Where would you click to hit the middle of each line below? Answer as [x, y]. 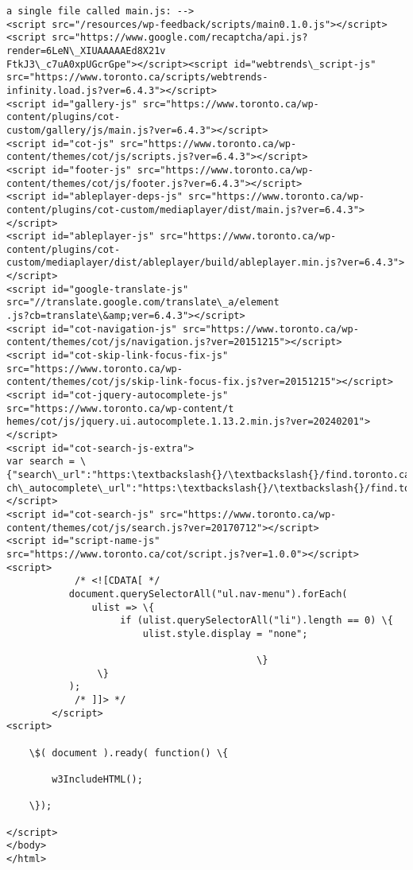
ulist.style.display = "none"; [225, 633]
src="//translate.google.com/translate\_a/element [143, 303]
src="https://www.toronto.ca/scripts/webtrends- [137, 78]
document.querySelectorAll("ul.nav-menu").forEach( [208, 594]
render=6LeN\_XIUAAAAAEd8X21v [86, 50]
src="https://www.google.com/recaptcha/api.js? [180, 38]
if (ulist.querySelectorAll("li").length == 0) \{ [257, 621]
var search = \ [46, 462]
